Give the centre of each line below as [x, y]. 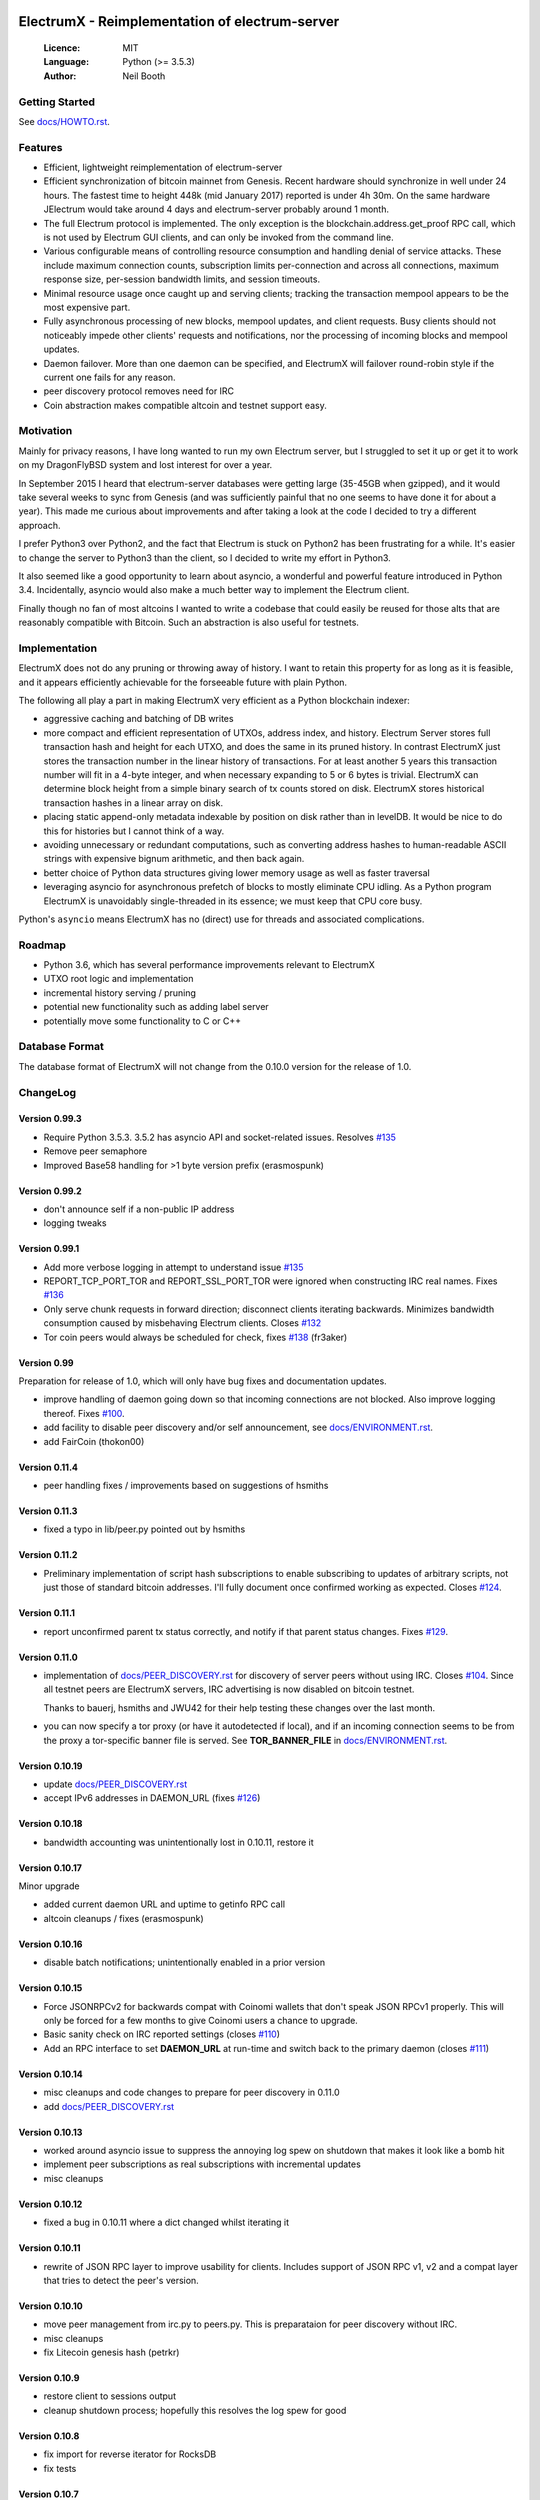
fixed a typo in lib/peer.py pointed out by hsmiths [144, 1529]
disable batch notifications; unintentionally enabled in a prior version [184, 1962]
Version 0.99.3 [50, 1119]
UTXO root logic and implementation [118, 979]
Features [40, 147]
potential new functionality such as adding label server [156, 1007]
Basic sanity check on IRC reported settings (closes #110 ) [161, 2034]
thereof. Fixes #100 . [84, 1413]
